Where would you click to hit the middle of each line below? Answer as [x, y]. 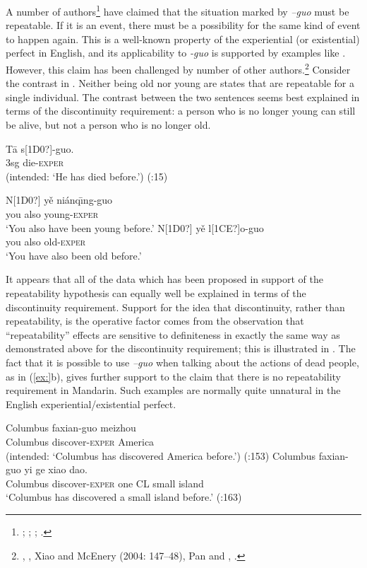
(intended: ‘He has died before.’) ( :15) [87, 176]
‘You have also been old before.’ [74, 255]
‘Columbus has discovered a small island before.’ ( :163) [124, 497]
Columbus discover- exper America [80, 441]
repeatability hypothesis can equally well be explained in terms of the [156, 293]
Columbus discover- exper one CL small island [105, 483]
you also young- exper [52, 214]
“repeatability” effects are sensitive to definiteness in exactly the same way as [173, 334]
